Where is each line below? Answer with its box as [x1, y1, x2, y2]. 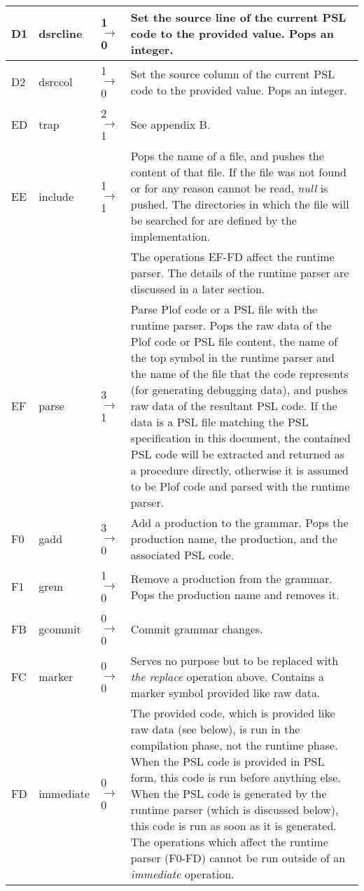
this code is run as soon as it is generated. [130, 818, 337, 834]
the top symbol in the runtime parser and [130, 349, 335, 365]
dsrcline [38, 25, 83, 41]
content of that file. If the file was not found [130, 164, 346, 180]
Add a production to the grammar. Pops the [130, 514, 349, 531]
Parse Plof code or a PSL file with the [130, 301, 318, 317]
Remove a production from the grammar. [130, 570, 332, 587]
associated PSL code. [130, 547, 234, 563]
